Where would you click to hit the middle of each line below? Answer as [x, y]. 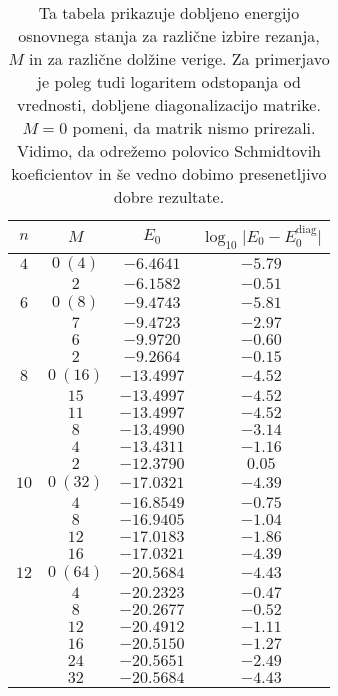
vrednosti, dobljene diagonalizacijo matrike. [169, 104]
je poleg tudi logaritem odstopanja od [169, 81]
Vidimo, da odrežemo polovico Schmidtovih [168, 150]
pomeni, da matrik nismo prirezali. [194, 127]
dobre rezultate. [169, 196]
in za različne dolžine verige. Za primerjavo [179, 58]
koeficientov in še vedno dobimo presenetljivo [169, 173]
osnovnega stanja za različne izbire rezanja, [169, 35]
